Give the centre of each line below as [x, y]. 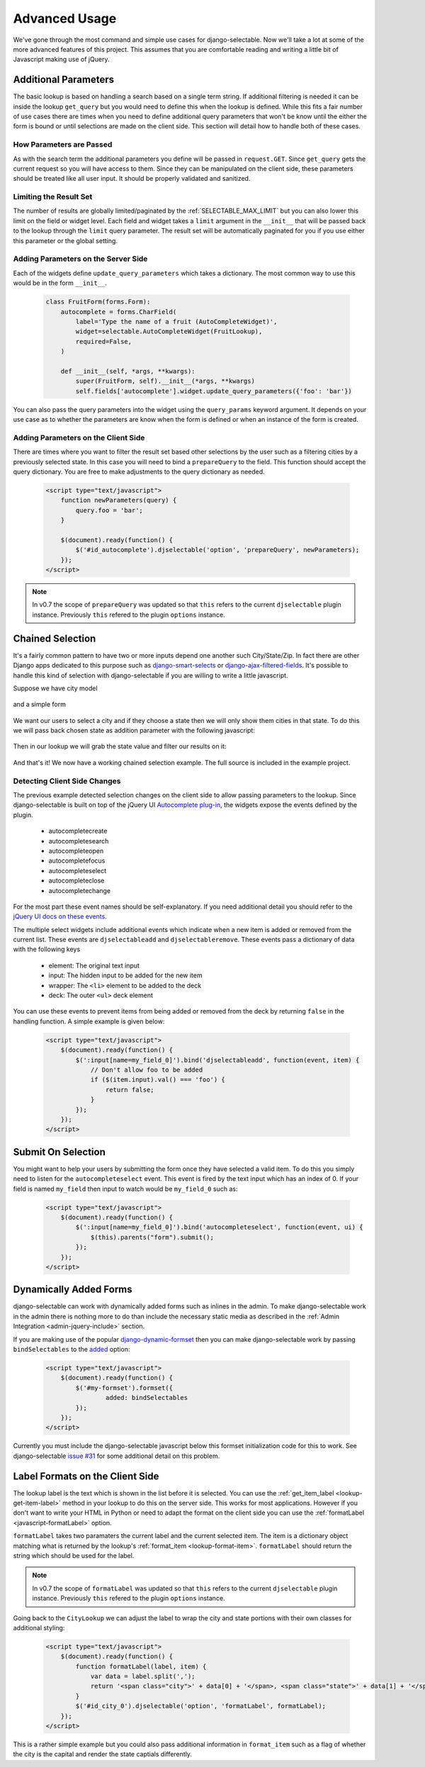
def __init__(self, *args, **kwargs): [128, 371]
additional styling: [39, 1627]
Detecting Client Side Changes [67, 781]
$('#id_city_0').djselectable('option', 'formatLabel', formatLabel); [200, 1706]
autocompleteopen [76, 851]
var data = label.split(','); [143, 1677]
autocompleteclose [76, 881]
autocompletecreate [78, 831]
